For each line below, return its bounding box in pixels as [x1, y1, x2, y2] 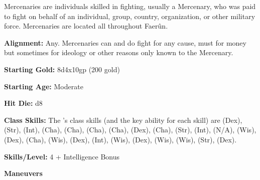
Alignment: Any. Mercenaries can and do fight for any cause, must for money [4, 37, 246, 48]
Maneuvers [4, 168, 43, 178]
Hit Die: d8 [4, 98, 43, 108]
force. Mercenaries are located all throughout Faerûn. [4, 21, 168, 31]
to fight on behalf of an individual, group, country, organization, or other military [4, 11, 255, 21]
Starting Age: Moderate [4, 81, 83, 91]
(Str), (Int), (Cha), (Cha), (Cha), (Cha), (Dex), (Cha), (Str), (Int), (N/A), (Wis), [4, 124, 256, 135]
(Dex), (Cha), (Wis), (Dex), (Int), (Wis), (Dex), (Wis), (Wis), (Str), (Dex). [4, 134, 237, 144]
